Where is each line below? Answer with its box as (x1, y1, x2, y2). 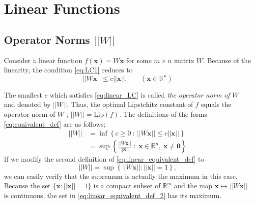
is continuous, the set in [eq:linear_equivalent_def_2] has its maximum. (4, 190, 222, 200)
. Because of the (202, 55, 251, 65)
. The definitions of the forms (119, 108, 207, 119)
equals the (200, 99, 231, 109)
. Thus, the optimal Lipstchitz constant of (67, 99, 193, 109)
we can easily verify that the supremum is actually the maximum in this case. (4, 170, 238, 181)
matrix (174, 55, 195, 65)
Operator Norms (4, 32, 90, 47)
